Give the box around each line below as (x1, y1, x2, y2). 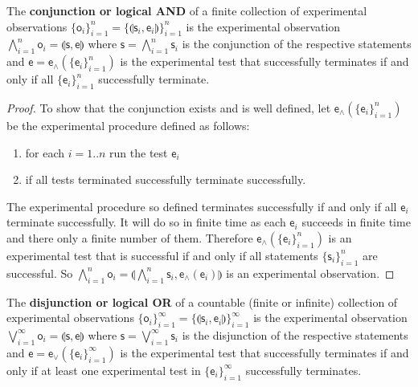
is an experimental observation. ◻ (226, 264, 395, 281)
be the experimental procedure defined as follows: (6, 116, 250, 133)
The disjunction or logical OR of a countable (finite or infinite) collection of (6, 293, 398, 310)
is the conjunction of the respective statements (182, 35, 412, 52)
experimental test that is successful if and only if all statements (6, 246, 318, 263)
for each (25, 144, 65, 161)
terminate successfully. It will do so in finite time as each (6, 214, 286, 230)
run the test (109, 144, 168, 161)
